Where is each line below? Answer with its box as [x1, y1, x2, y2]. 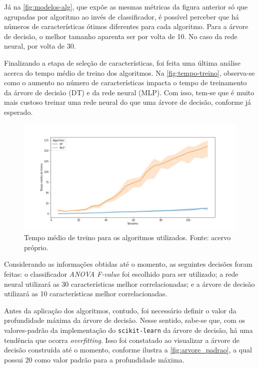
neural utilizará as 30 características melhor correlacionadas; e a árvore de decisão [4, 278, 255, 289]
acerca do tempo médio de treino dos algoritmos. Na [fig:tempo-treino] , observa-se [4, 67, 255, 78]
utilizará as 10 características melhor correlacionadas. [4, 288, 167, 299]
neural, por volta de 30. [4, 41, 76, 51]
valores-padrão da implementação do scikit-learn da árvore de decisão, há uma [4, 324, 253, 335]
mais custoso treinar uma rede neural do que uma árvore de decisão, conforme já [4, 97, 251, 107]
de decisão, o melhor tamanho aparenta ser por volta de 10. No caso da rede [4, 31, 237, 41]
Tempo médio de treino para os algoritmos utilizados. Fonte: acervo [24, 232, 231, 243]
